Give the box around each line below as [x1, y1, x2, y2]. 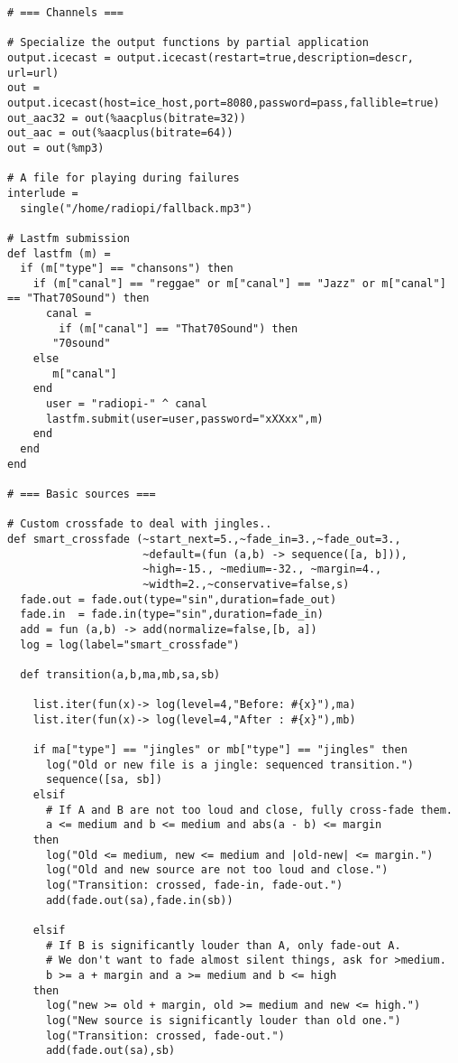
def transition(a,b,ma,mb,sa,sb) [20, 667, 221, 681]
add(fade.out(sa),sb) [45, 1044, 176, 1058]
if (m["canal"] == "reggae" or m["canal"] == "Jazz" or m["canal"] [32, 276, 446, 290]
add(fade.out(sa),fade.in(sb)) [45, 893, 234, 907]
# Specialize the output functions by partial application [7, 36, 369, 50]
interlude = [7, 186, 78, 200]
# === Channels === [7, 6, 124, 19]
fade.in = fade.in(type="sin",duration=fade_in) [20, 608, 324, 621]
